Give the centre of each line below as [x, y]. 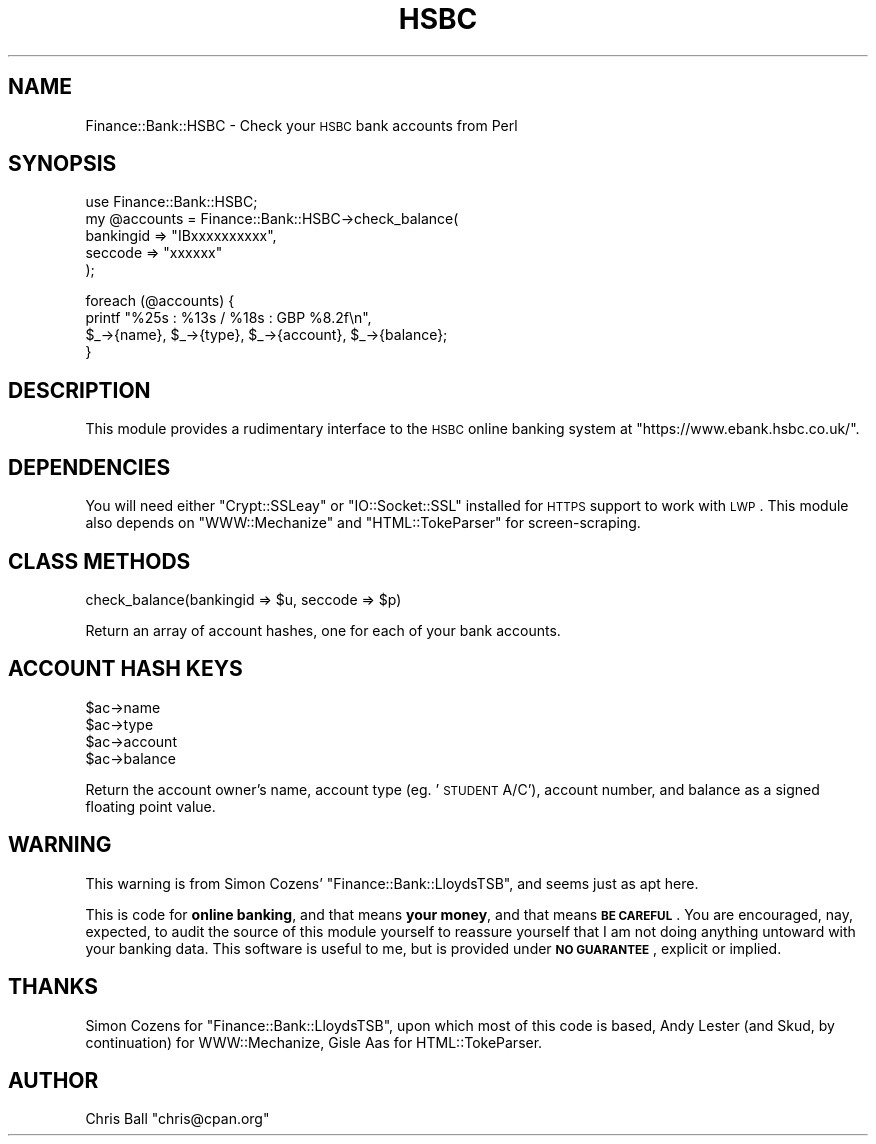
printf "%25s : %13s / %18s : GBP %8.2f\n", [228, 318]
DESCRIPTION [79, 390]
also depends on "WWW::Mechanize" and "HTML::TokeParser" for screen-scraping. [363, 523]
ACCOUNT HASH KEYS [125, 669]
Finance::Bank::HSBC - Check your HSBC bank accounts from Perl [301, 125]
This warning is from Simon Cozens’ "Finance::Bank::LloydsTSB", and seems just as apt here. [392, 883]
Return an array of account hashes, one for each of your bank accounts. [323, 630]
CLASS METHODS [99, 561]
